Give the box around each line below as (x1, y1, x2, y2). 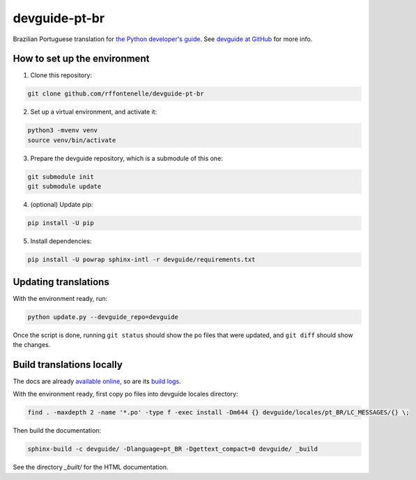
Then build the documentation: (13, 426, 101, 435)
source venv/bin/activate (27, 136, 116, 144)
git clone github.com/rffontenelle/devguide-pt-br (27, 90, 205, 98)
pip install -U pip (27, 219, 94, 227)
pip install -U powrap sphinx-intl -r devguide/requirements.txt (27, 256, 256, 264)
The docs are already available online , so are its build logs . (13, 377, 181, 385)
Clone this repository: (30, 71, 93, 79)
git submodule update (27, 183, 102, 191)
